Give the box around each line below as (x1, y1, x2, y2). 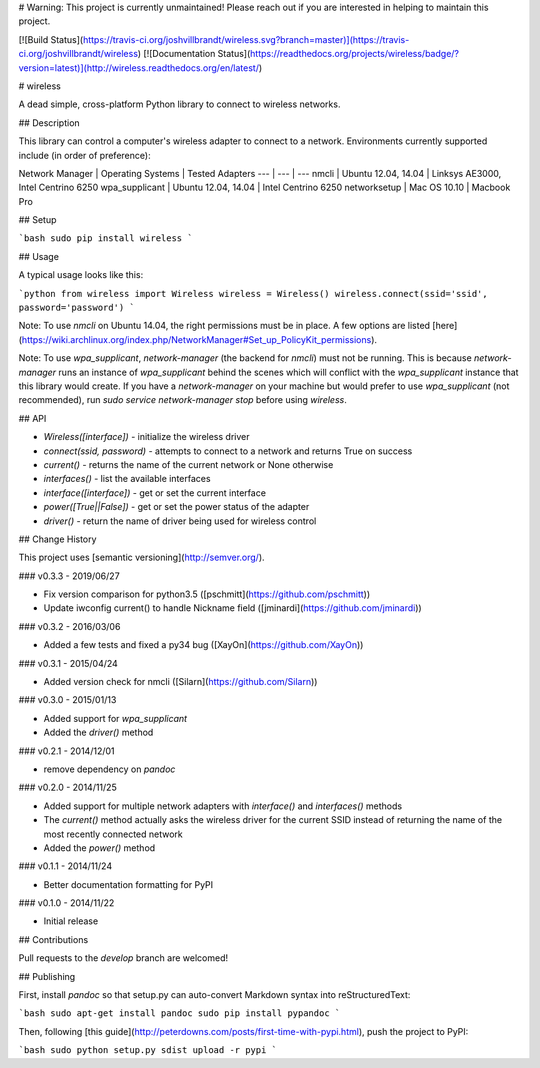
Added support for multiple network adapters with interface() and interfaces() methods (43, 800, 403, 812)
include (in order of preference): (18, 149, 151, 161)
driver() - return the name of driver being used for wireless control (43, 515, 317, 527)
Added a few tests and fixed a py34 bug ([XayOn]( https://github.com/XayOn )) (43, 639, 364, 651)
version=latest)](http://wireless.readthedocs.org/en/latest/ (18, 61, 260, 74)
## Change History (18, 533, 97, 545)
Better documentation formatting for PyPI (43, 878, 214, 890)
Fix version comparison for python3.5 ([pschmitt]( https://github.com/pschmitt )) (43, 588, 371, 600)
